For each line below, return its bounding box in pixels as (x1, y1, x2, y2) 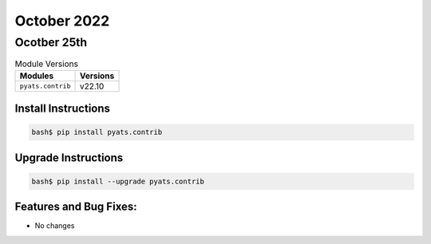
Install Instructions (14, 102, 111, 116)
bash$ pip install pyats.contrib (31, 128, 163, 137)
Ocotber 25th (14, 35, 88, 49)
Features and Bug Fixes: (14, 200, 137, 214)
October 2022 (14, 12, 110, 30)
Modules (19, 70, 54, 81)
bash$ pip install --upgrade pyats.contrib (31, 176, 205, 186)
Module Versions (14, 58, 79, 69)
